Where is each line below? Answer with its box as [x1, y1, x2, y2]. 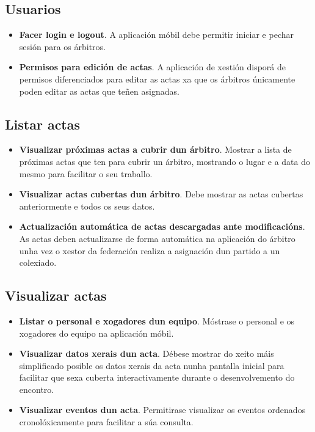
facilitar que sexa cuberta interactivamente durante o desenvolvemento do [19, 371, 295, 384]
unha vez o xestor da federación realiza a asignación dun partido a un [19, 244, 280, 257]
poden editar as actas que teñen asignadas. [19, 84, 179, 97]
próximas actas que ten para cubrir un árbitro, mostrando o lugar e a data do [19, 155, 310, 167]
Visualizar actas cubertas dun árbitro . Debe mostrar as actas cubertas [19, 188, 303, 200]
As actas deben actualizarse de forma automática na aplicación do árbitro [19, 232, 295, 244]
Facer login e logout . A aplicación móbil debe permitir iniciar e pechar [19, 28, 294, 41]
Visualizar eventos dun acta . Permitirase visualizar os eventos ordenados [19, 403, 306, 416]
